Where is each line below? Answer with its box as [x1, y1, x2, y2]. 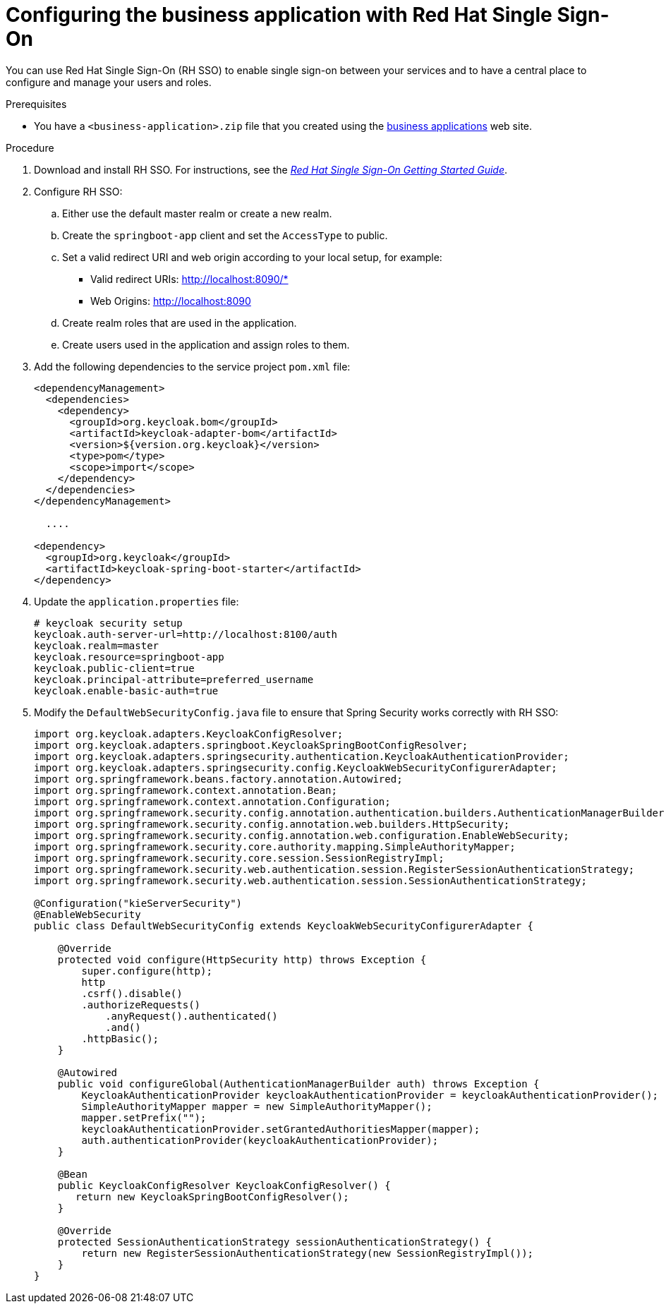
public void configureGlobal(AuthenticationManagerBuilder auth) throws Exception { [57, 1078, 540, 1090]
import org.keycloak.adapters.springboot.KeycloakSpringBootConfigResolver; [34, 739, 468, 751]
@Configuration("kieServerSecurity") [34, 897, 243, 909]
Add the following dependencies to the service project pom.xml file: [34, 360, 351, 373]
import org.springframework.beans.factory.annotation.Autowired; [34, 773, 403, 785]
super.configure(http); [81, 965, 212, 977]
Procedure [6, 141, 54, 154]
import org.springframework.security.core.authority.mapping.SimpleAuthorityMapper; [34, 840, 516, 852]
